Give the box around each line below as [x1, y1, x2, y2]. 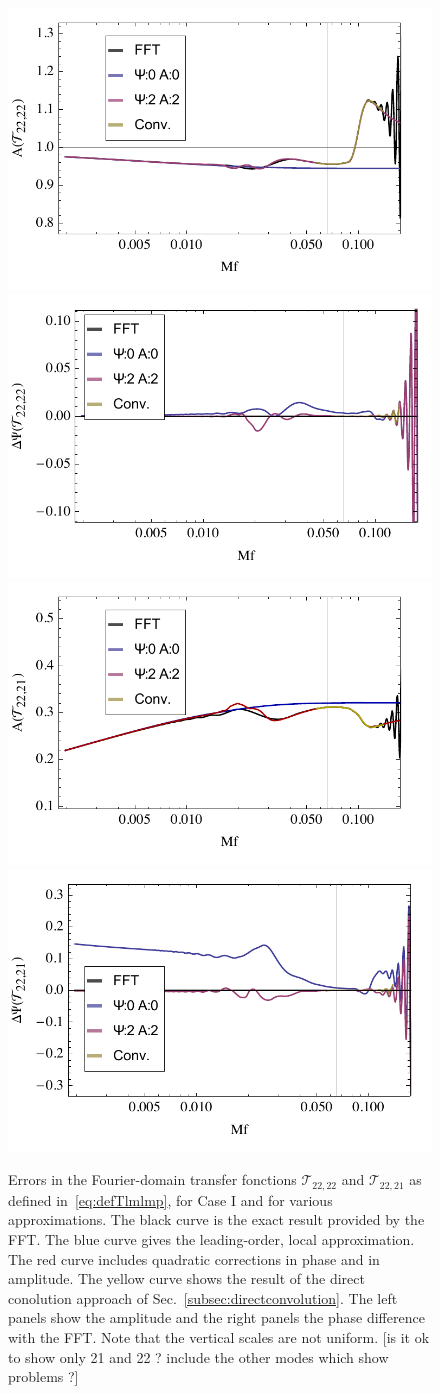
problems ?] [8, 1366, 79, 1387]
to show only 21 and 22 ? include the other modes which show [8, 1346, 389, 1367]
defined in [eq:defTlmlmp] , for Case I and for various [8, 1189, 333, 1210]
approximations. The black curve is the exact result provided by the [8, 1209, 425, 1230]
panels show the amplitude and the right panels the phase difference [8, 1307, 425, 1328]
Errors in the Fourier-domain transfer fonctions [8, 1169, 297, 1190]
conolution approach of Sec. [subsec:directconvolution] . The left [8, 1287, 398, 1308]
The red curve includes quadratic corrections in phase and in [8, 1248, 380, 1269]
